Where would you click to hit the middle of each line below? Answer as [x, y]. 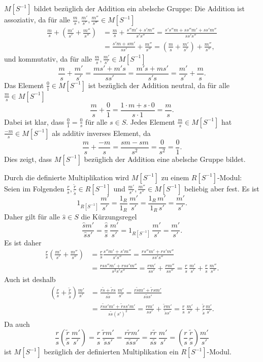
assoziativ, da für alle [37, 19]
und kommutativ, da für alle [48, 58]
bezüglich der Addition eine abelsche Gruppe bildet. [165, 159]
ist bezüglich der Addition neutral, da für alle [159, 85]
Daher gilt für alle [32, 217]
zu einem [175, 177]
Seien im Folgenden [34, 188]
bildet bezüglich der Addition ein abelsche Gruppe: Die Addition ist [139, 8]
